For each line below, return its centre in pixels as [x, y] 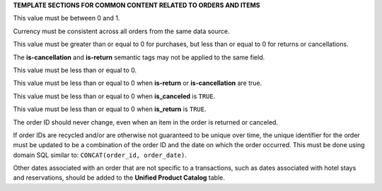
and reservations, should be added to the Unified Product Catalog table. [119, 178]
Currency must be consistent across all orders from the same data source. [121, 31]
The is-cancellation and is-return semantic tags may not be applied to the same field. [139, 57]
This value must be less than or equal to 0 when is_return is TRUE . [110, 109]
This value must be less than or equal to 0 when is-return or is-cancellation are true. [138, 83]
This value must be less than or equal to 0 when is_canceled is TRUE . [114, 96]
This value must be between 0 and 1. [66, 18]
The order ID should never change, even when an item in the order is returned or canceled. [146, 122]
